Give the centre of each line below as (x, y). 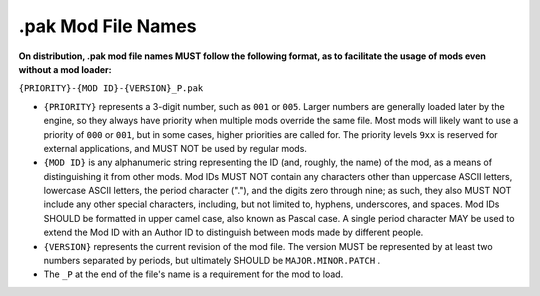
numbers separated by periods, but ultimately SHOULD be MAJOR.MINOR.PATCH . (212, 261)
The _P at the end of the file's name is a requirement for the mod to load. (193, 274)
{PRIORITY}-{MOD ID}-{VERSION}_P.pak (111, 88)
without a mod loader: (65, 69)
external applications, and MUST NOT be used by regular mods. (175, 148)
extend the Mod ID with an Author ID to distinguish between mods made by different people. (233, 232)
